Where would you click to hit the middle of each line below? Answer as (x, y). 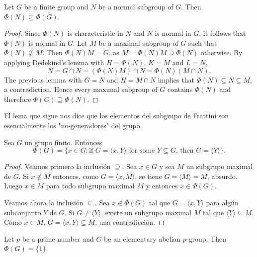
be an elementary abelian (142, 238)
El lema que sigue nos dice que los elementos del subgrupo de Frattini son (117, 116)
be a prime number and (58, 238)
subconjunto (23, 212)
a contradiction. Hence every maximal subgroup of (81, 89)
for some (142, 151)
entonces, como (76, 176)
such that (203, 43)
